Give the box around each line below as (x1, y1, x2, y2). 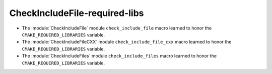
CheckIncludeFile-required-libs (9, 7, 144, 18)
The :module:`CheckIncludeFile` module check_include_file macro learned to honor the (22, 25, 212, 31)
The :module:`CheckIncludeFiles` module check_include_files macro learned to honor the (22, 53, 217, 59)
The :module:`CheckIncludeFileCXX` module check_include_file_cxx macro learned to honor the (22, 39, 232, 45)
